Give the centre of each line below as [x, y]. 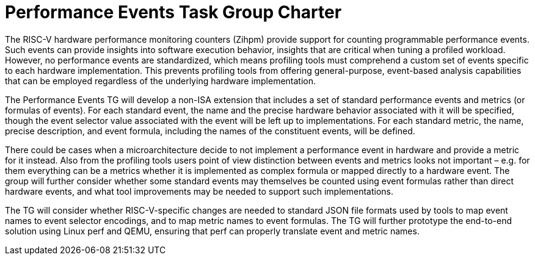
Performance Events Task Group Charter [173, 12]
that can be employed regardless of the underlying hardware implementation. [161, 81]
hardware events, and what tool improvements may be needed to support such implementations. [199, 191]
